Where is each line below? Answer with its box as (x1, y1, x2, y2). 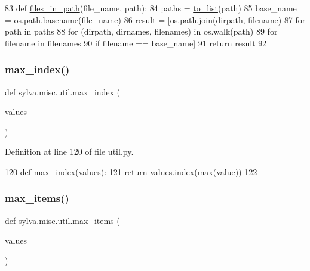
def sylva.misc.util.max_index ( (5, 85, 121, 98)
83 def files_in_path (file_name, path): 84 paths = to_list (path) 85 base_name (5, 2, 297, 14)
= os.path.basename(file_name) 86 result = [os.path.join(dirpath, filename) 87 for (5, 13, 306, 26)
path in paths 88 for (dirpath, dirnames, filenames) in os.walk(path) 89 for (5, 25, 278, 38)
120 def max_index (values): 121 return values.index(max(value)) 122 (5, 165, 257, 177)
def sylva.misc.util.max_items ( (5, 214, 120, 226)
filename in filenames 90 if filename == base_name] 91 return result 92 (5, 36, 267, 49)
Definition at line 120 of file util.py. (5, 145, 134, 158)
